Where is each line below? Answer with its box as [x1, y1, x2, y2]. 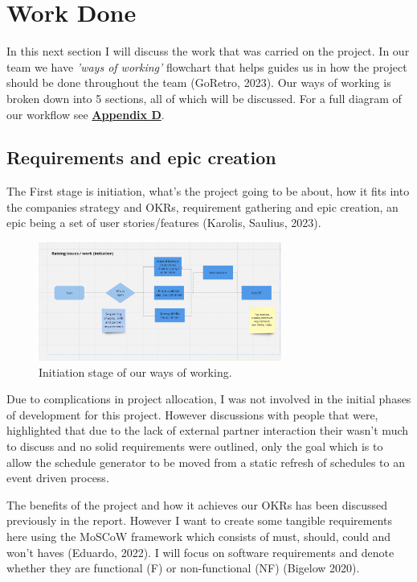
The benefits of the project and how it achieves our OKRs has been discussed [6, 496, 388, 513]
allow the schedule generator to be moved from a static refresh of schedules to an [6, 453, 405, 470]
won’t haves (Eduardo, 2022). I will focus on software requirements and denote [6, 543, 395, 560]
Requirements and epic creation [6, 145, 276, 170]
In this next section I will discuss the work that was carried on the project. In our [6, 43, 410, 60]
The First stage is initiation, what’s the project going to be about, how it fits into [6, 183, 410, 200]
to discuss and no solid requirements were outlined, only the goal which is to [6, 437, 383, 454]
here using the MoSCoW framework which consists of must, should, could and [6, 527, 391, 544]
